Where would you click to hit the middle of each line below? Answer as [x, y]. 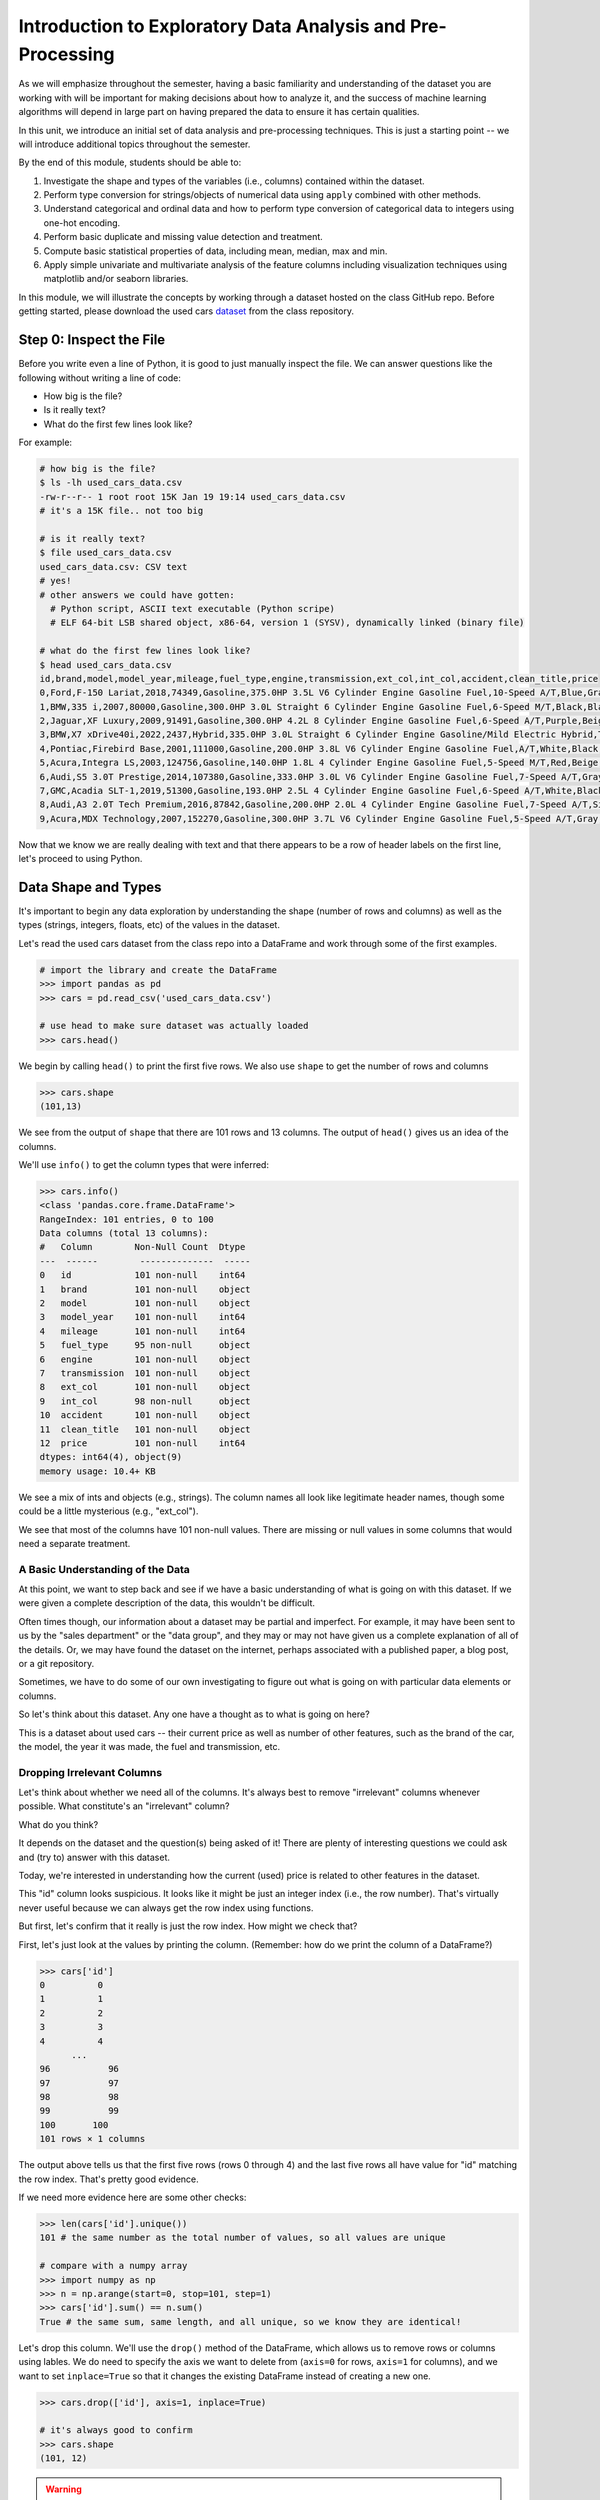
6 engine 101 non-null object [145, 1359]
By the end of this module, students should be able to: [130, 162]
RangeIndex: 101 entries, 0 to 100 [126, 1219]
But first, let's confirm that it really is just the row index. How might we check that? [188, 1926]
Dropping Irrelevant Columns [90, 1772]
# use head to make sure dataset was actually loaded [174, 1026]
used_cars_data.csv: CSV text [113, 566]
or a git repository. [56, 1663]
